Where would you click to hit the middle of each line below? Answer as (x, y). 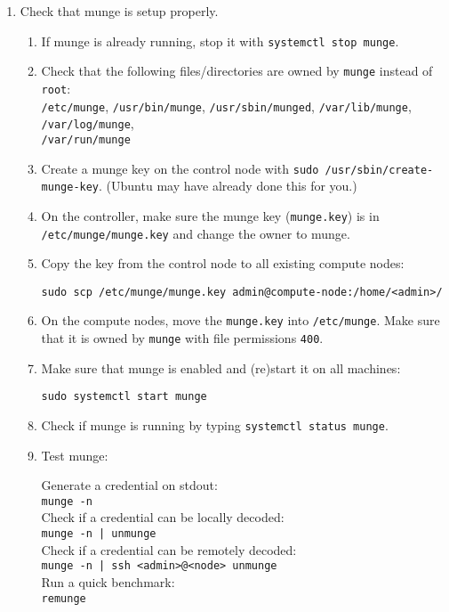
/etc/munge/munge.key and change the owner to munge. (196, 233)
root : (56, 88)
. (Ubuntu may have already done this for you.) (228, 186)
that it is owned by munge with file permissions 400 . (182, 338)
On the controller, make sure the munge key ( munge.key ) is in (210, 215)
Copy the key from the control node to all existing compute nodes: (223, 263)
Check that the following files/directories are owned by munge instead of (237, 71)
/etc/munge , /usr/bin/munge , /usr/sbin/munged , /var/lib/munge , (226, 106)
